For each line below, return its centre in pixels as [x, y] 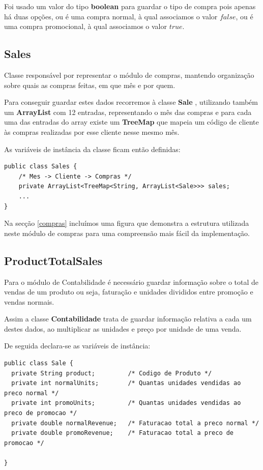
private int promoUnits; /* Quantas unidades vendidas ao [126, 403]
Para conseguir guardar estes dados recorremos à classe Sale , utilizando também [131, 102]
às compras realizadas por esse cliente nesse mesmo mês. [92, 131]
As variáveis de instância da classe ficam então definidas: [92, 149]
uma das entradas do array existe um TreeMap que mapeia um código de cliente [131, 122]
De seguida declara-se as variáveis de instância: [77, 346]
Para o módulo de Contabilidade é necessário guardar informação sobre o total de [131, 282]
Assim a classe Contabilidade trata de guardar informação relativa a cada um [128, 319]
